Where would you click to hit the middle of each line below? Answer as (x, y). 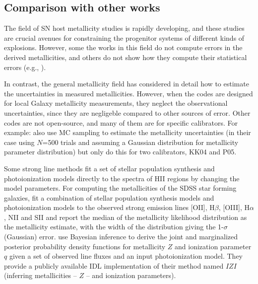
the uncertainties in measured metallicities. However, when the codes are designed (129, 93)
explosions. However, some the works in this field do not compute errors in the (123, 47)
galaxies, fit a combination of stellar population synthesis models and (109, 197)
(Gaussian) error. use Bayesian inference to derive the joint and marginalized (121, 237)
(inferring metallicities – (40, 275)
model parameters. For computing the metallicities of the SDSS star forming (120, 188)
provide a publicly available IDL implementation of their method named (114, 265)
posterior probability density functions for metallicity (85, 246)
